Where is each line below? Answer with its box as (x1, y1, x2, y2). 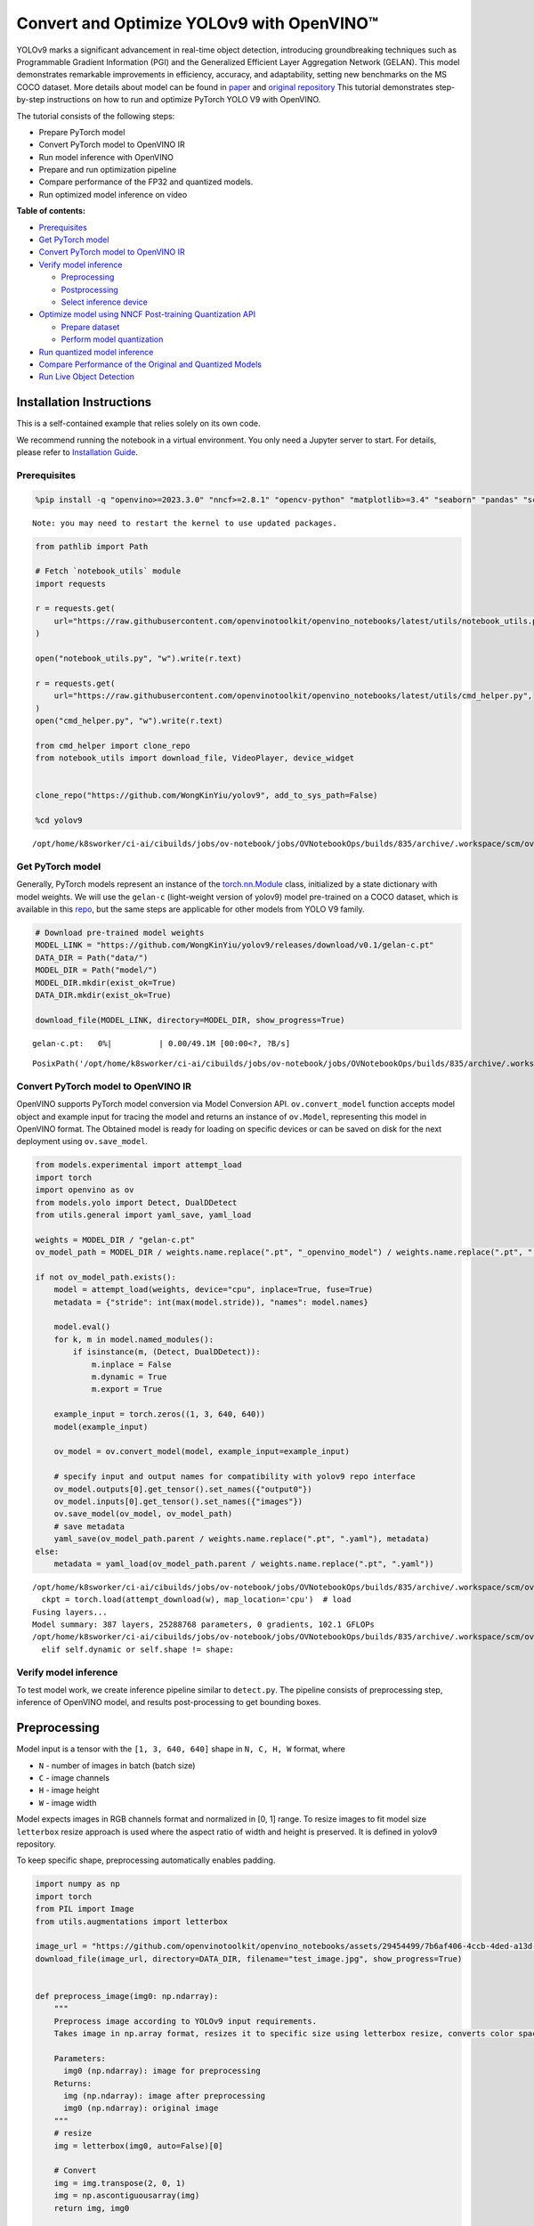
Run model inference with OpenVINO (38, 151, 174, 162)
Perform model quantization (61, 334, 164, 345)
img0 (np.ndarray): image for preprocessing (63, 2066, 262, 2076)
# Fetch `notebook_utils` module (35, 566, 182, 576)
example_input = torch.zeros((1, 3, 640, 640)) (53, 1410, 266, 1419)
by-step (16, 94, 45, 105)
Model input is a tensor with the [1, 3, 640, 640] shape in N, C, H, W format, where (16, 1743, 346, 1754)
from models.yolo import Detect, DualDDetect (35, 1198, 238, 1207)
